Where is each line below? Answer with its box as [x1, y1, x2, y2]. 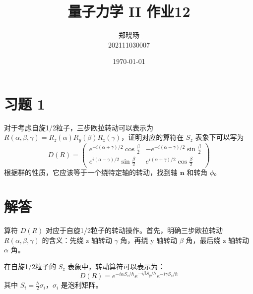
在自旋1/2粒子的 [4, 261, 56, 271]
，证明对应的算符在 [121, 132, 184, 142]
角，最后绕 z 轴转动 [186, 235, 250, 245]
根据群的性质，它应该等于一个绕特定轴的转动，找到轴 [4, 167, 178, 177]
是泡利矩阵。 [61, 280, 103, 290]
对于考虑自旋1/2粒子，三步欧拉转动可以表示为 [4, 122, 153, 132]
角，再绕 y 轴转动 [120, 235, 178, 245]
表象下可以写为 [195, 132, 244, 142]
